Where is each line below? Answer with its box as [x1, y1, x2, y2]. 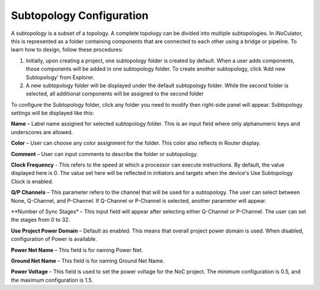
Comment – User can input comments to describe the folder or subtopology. [11, 150, 199, 157]
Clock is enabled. [11, 178, 53, 185]
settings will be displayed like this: [11, 110, 94, 117]
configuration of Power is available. [11, 235, 97, 243]
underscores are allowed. [11, 128, 73, 136]
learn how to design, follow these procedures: [11, 46, 123, 53]
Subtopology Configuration [11, 9, 149, 22]
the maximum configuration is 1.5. [11, 276, 93, 283]
